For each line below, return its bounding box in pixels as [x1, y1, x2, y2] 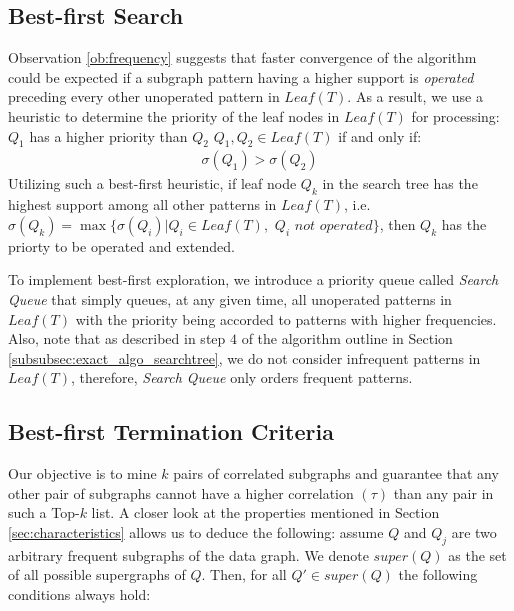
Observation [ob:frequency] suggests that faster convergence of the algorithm [8, 47, 477, 68]
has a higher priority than [29, 125, 188, 146]
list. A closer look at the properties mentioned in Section [91, 502, 440, 523]
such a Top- [8, 502, 80, 523]
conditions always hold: [8, 583, 151, 604]
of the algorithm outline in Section [241, 328, 453, 349]
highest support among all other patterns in [8, 194, 277, 215]
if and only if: [338, 125, 422, 146]
